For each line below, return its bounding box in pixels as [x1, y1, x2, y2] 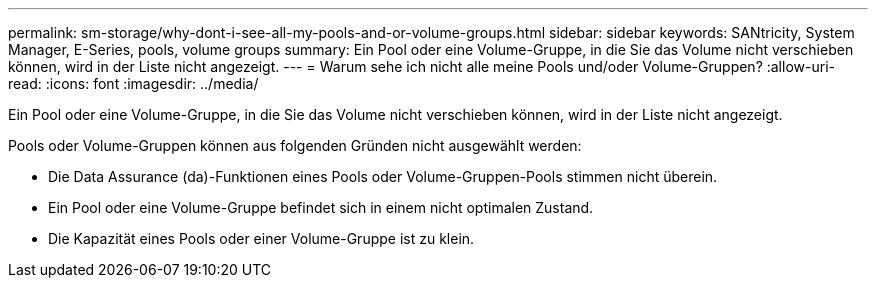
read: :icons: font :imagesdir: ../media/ [8, 75, 259, 92]
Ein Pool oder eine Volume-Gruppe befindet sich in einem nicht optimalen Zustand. [48, 199, 594, 216]
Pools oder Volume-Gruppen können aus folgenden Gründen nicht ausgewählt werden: [8, 137, 582, 154]
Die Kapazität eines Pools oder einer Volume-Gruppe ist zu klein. [48, 230, 475, 247]
